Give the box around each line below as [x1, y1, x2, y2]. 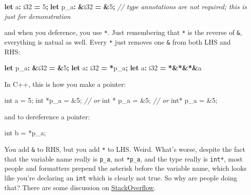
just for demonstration [4, 11, 71, 21]
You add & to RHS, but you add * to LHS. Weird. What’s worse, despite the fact [4, 144, 245, 154]
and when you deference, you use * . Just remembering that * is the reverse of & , [4, 27, 242, 37]
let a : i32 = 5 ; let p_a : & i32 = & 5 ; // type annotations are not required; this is [4, 1, 247, 11]
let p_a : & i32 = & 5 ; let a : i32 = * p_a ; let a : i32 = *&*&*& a [4, 63, 202, 73]
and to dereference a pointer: [4, 111, 90, 121]
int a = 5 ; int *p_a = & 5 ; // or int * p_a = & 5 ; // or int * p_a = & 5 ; [4, 95, 218, 105]
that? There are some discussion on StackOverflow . [4, 182, 156, 192]
